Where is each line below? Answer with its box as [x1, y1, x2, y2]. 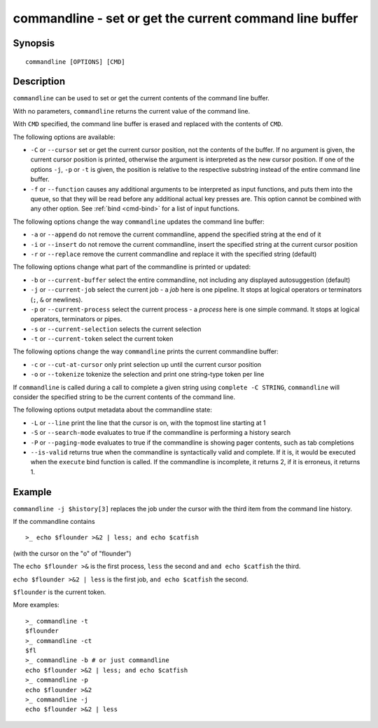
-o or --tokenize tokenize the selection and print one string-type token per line [30, 370, 265, 379]
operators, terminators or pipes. [30, 315, 122, 323]
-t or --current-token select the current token [30, 335, 174, 343]
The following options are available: [13, 133, 115, 141]
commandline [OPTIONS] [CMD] [25, 58, 125, 66]
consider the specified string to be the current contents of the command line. [13, 393, 236, 401]
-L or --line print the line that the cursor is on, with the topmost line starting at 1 [30, 418, 266, 427]
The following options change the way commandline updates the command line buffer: [13, 217, 265, 226]
